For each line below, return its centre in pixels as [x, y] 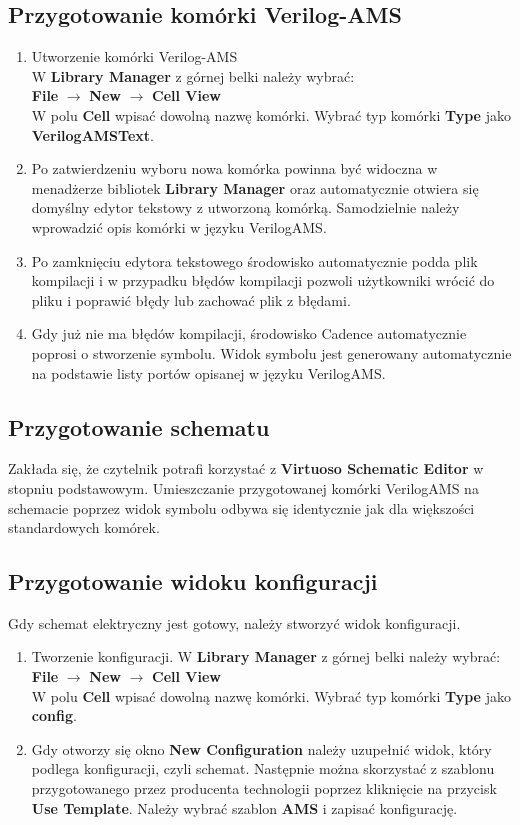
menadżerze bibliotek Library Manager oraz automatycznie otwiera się [255, 187]
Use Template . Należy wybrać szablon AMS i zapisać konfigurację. [244, 807]
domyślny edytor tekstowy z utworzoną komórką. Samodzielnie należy [245, 207]
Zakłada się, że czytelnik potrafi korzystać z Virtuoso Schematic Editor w [246, 468]
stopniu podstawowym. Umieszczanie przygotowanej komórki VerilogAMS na [243, 487]
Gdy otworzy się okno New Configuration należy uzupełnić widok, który [261, 748]
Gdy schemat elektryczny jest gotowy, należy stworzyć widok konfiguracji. [234, 622]
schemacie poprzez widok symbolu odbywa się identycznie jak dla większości [241, 507]
